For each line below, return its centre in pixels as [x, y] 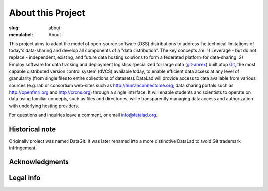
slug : [14, 28]
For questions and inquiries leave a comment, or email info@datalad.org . [83, 115]
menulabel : [21, 34]
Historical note [33, 129]
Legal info [25, 178]
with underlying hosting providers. [44, 106]
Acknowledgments [39, 162]
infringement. [23, 148]
